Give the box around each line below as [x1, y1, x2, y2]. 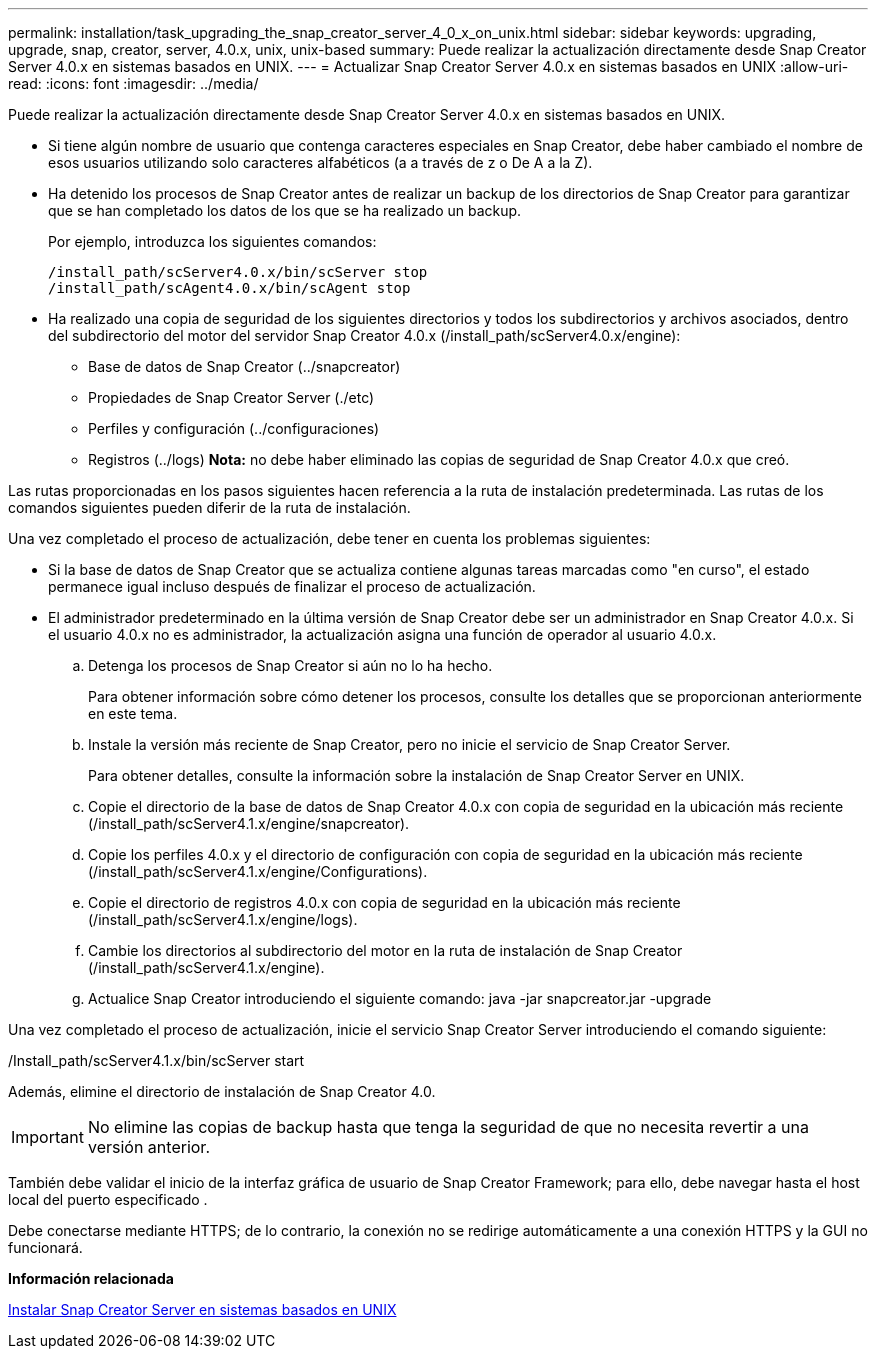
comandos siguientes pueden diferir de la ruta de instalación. [8, 499, 411, 516]
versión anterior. [87, 1137, 210, 1157]
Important [11, 1127, 84, 1147]
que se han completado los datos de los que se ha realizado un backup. [48, 202, 522, 219]
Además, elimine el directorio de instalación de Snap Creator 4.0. [8, 1083, 436, 1100]
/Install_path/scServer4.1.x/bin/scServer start [8, 1052, 305, 1069]
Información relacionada [8, 1270, 174, 1287]
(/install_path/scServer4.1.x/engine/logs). [88, 911, 358, 928]
